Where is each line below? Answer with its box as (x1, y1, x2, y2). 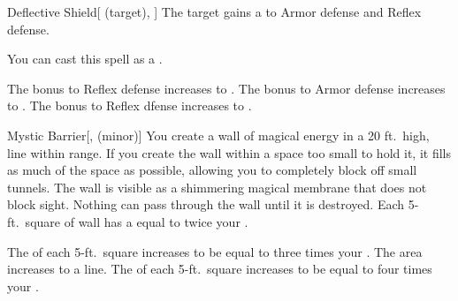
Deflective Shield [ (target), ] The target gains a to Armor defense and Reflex (7, 3, 422, 20)
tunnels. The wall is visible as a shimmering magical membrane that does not (7, 177, 427, 196)
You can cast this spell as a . (7, 49, 163, 68)
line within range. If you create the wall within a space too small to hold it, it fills (7, 143, 451, 162)
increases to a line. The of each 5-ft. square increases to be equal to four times (7, 260, 432, 278)
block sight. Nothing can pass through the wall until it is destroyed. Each (7, 195, 405, 214)
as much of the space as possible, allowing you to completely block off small (7, 161, 417, 179)
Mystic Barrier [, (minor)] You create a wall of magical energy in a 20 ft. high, (7, 125, 430, 144)
